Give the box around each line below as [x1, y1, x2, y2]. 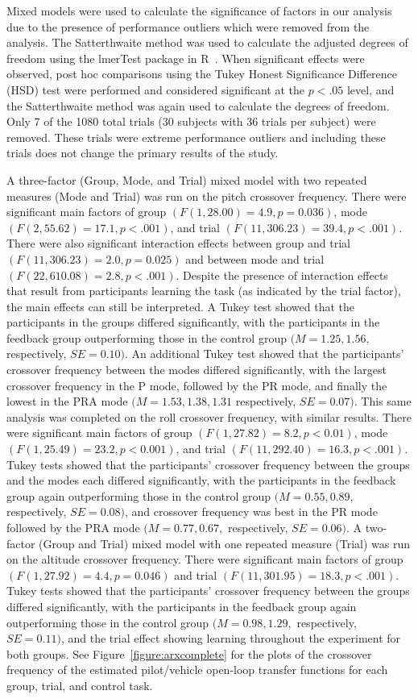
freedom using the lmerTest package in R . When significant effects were [6, 49, 365, 66]
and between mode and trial [185, 250, 325, 267]
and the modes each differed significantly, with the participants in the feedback [6, 472, 396, 489]
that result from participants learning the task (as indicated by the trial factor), [6, 282, 401, 299]
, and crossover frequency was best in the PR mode [125, 503, 378, 520]
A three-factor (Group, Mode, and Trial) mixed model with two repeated [6, 171, 367, 188]
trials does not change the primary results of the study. [6, 144, 279, 161]
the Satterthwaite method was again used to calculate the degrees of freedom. [6, 97, 390, 114]
